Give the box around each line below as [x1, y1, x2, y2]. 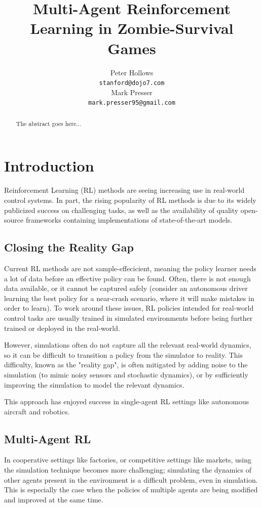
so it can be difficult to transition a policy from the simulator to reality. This [4, 349, 243, 360]
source [4, 215, 24, 225]
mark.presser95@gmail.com [88, 99, 175, 107]
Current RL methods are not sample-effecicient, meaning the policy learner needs [4, 263, 256, 273]
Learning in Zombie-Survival [30, 18, 234, 38]
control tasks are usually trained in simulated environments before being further [4, 312, 253, 323]
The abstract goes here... [16, 119, 82, 128]
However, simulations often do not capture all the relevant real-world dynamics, [4, 340, 251, 350]
